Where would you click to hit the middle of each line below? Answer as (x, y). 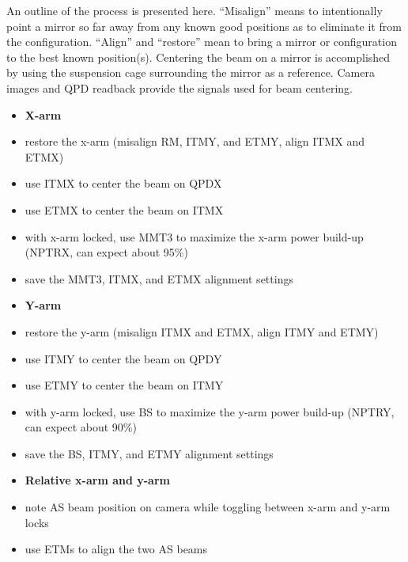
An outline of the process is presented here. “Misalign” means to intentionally (195, 10)
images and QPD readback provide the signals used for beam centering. (179, 87)
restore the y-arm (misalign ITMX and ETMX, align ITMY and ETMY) (202, 331)
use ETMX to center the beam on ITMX (124, 209)
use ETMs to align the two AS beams (116, 549)
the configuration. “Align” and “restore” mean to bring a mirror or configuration (202, 42)
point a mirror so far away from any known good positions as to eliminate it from (204, 26)
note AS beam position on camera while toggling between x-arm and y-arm (208, 507)
